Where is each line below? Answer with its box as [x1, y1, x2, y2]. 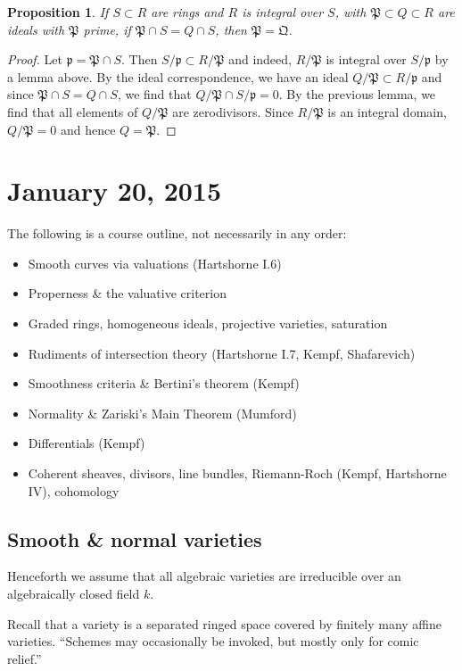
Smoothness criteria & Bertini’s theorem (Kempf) [28, 374, 300, 393]
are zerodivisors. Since [172, 102, 293, 120]
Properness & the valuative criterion [28, 284, 227, 302]
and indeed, [228, 50, 292, 69]
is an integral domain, [327, 102, 447, 120]
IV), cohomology [28, 481, 120, 500]
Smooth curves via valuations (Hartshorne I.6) [28, 253, 282, 272]
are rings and [151, 3, 224, 21]
